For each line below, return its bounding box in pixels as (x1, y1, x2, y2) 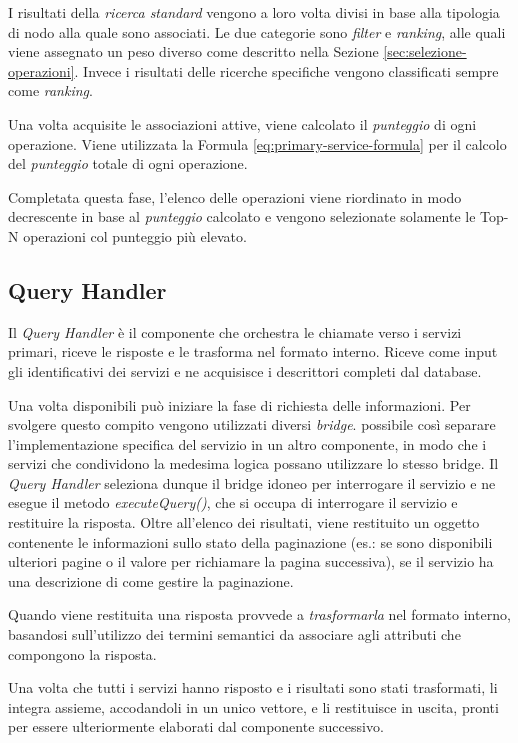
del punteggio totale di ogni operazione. (8, 153, 248, 174)
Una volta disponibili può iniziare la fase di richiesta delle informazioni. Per (8, 394, 471, 415)
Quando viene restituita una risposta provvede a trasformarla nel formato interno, (8, 604, 511, 625)
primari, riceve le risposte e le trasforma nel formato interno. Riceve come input (8, 341, 498, 362)
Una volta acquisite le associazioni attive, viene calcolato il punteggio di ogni (8, 113, 477, 134)
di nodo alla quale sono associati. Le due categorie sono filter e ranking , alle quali (8, 21, 506, 42)
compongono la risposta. (8, 643, 157, 664)
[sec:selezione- (383, 41, 467, 62)
